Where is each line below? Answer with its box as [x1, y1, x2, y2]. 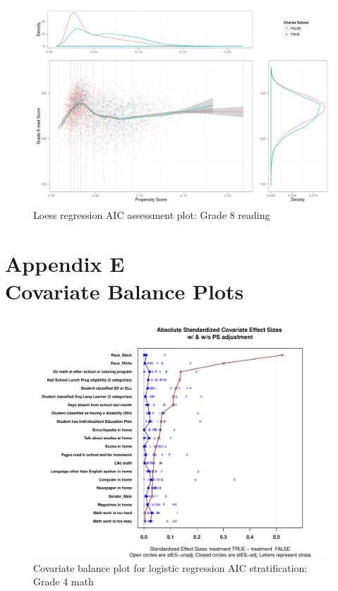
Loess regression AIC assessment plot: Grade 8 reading [33, 207, 270, 222]
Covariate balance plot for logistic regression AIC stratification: [33, 560, 308, 575]
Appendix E [5, 249, 125, 277]
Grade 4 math [33, 574, 94, 589]
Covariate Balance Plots [5, 276, 244, 305]
